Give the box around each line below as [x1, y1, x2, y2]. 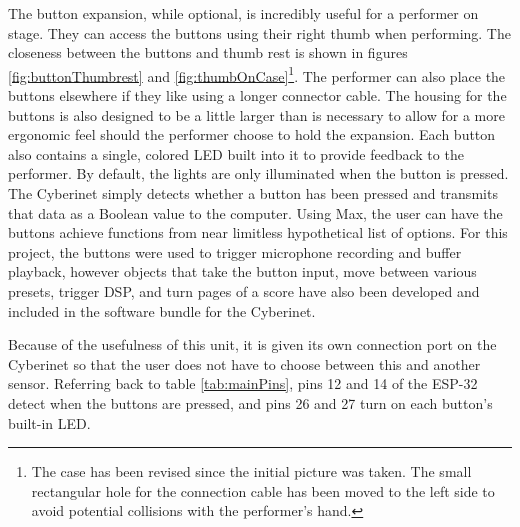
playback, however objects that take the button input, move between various [8, 261, 477, 282]
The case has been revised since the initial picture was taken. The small [31, 461, 472, 482]
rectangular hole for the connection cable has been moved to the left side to [31, 480, 495, 501]
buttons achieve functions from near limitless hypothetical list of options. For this [8, 222, 508, 243]
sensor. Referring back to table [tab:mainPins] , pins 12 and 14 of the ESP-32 [8, 373, 478, 394]
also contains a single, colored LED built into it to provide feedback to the [8, 143, 464, 164]
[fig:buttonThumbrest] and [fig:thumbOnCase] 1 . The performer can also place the [8, 62, 506, 86]
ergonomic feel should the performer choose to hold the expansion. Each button [8, 124, 496, 145]
